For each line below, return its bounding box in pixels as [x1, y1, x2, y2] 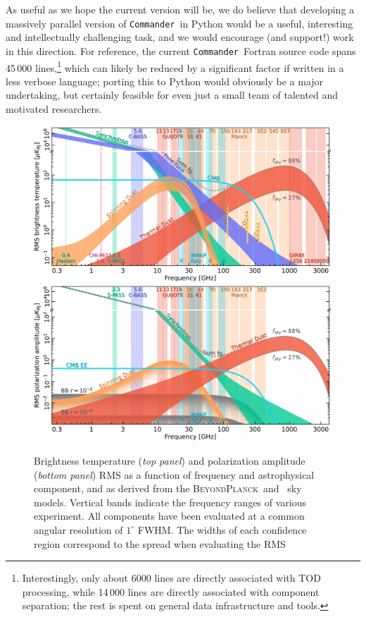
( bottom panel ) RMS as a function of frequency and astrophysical [34, 467, 315, 482]
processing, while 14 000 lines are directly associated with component [22, 584, 320, 599]
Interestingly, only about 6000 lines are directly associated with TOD [22, 570, 321, 585]
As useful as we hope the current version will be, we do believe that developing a [6, 2, 355, 16]
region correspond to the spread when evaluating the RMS [34, 536, 286, 551]
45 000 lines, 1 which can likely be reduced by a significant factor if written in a [6, 58, 344, 75]
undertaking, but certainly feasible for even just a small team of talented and [6, 87, 339, 102]
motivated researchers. [6, 101, 102, 116]
